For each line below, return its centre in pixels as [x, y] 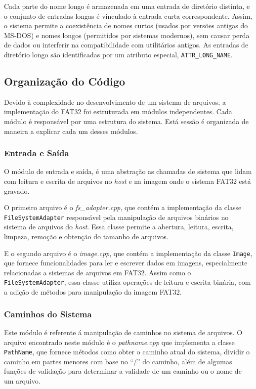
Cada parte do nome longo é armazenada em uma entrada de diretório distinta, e [127, 6]
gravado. [17, 191]
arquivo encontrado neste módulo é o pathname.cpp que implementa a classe [119, 342]
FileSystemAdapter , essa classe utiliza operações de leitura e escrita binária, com [128, 282]
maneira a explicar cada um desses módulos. [71, 131]
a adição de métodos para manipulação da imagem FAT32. [93, 292]
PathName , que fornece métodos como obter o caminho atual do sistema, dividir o [127, 352]
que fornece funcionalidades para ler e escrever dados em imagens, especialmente [126, 263]
